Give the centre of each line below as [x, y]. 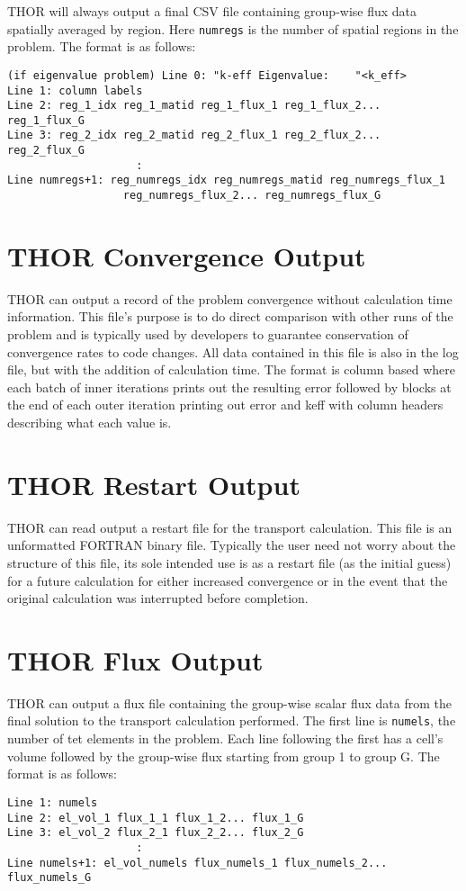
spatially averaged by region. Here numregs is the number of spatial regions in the [233, 28]
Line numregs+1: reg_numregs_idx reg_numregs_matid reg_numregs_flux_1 [226, 180]
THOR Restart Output [154, 484]
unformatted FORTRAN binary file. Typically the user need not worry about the [232, 545]
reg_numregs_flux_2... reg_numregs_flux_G [252, 196]
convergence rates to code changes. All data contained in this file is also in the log [233, 351]
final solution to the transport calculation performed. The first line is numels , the [232, 720]
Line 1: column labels [75, 90]
